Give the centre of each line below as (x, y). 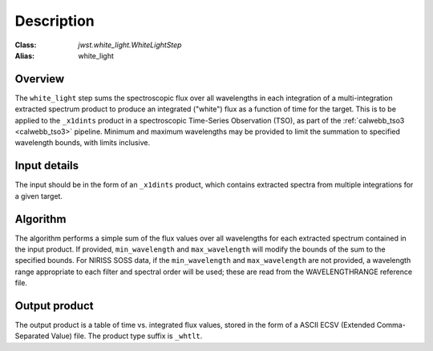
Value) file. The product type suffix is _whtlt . (127, 336)
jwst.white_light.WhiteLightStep (130, 45)
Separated (32, 336)
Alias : (25, 55)
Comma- (391, 325)
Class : (26, 45)
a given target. (39, 196)
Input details (47, 165)
